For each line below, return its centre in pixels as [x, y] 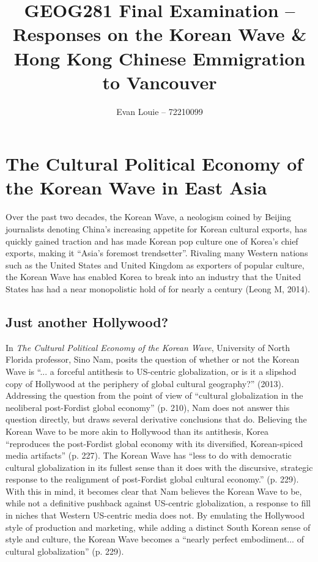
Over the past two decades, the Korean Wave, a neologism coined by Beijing [149, 217]
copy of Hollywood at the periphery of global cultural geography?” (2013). [145, 383]
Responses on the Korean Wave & [160, 34]
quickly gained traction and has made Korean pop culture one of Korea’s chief [152, 241]
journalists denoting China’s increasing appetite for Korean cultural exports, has [157, 229]
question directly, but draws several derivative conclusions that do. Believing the [156, 419]
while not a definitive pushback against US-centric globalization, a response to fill [158, 503]
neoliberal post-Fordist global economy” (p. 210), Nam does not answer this [148, 407]
